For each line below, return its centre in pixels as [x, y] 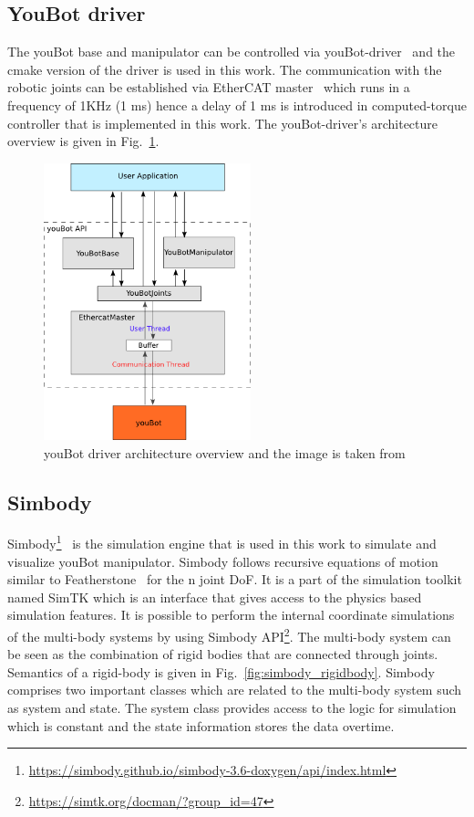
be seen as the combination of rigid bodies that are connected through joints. [223, 654]
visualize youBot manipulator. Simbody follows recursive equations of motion [223, 561]
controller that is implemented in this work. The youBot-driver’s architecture [223, 123]
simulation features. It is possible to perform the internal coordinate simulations [231, 615]
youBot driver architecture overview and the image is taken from [225, 452]
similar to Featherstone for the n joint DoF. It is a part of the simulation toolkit [235, 579]
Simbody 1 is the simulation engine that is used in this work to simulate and [222, 542]
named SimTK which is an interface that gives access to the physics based [215, 597]
